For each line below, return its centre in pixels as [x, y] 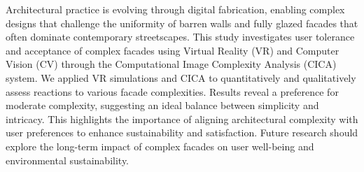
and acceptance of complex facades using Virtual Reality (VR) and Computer [173, 50]
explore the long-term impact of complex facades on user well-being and [160, 146]
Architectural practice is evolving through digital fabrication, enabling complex [175, 9]
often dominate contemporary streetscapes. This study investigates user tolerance [180, 37]
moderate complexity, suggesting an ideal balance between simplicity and [162, 105]
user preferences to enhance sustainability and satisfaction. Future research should [182, 132]
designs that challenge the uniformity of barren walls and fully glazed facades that [182, 23]
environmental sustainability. [68, 160]
